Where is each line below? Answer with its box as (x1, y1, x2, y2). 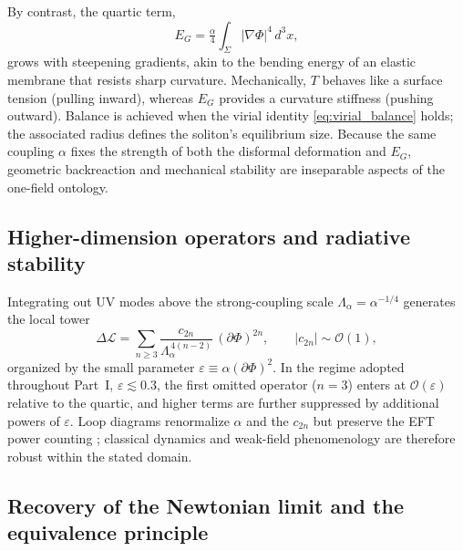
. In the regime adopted (273, 357, 405, 376)
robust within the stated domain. (7, 446, 192, 465)
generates (403, 291, 456, 310)
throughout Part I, (7, 375, 114, 394)
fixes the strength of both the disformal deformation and (70, 141, 386, 161)
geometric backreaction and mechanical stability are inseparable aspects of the (7, 159, 445, 178)
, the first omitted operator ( (156, 375, 317, 394)
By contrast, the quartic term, (7, 2, 176, 20)
